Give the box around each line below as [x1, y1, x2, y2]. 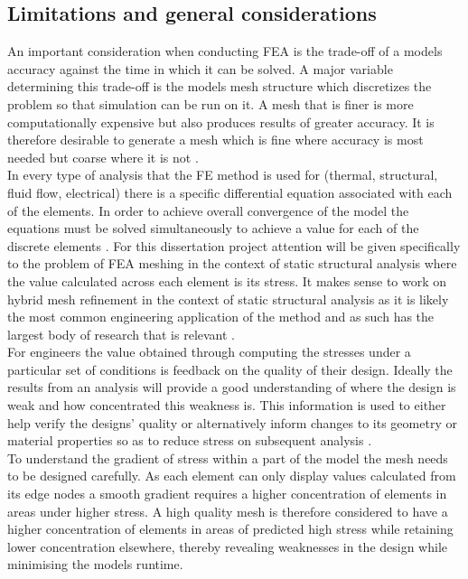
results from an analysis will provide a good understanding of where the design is [7, 378, 456, 397]
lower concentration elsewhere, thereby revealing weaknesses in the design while [7, 537, 448, 556]
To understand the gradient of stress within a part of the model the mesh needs [7, 448, 448, 467]
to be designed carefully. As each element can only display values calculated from [7, 466, 456, 485]
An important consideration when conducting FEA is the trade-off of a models [7, 42, 443, 61]
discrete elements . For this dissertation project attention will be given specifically [7, 236, 461, 255]
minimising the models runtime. [7, 555, 183, 574]
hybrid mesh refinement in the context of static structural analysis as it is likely [7, 289, 449, 308]
